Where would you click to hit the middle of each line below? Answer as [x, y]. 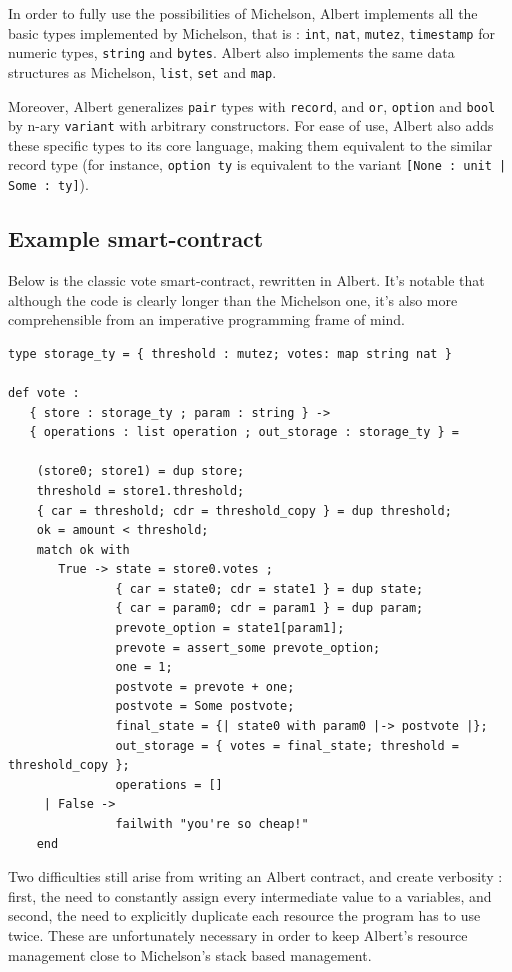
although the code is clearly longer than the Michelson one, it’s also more [233, 299]
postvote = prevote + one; [205, 686]
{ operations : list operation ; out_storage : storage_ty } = [244, 432]
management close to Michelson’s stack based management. [190, 954]
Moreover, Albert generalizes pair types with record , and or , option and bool [252, 105]
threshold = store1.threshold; [140, 490]
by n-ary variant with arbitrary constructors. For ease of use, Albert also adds [251, 125]
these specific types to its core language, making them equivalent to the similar [250, 144]
